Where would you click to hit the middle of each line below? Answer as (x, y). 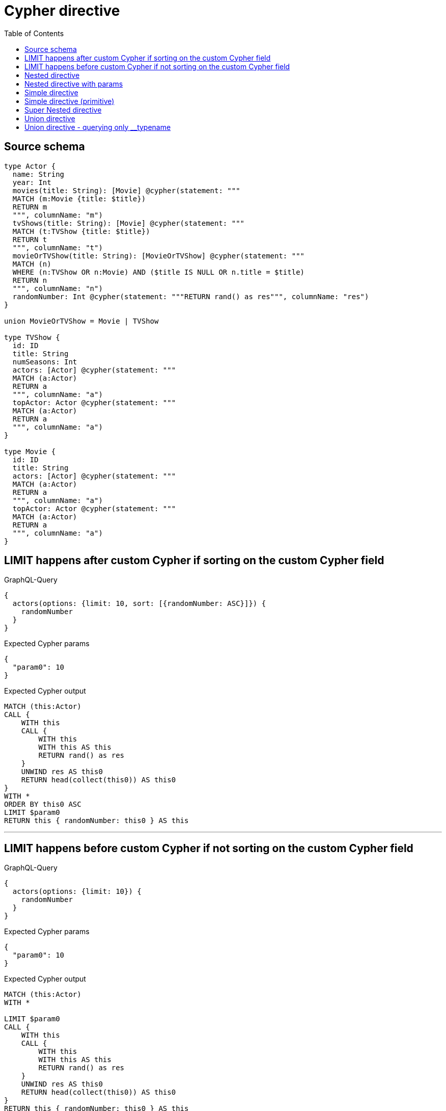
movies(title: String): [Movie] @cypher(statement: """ (126, 190)
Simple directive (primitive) (69, 101)
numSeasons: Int (45, 362)
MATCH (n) (32, 264)
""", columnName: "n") (58, 288)
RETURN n (30, 280)
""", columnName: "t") (58, 247)
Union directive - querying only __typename (98, 127)
